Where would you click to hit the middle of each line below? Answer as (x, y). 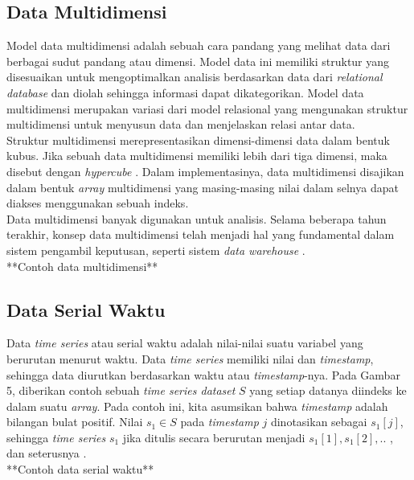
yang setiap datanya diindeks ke (328, 390)
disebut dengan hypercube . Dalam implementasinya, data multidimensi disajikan (205, 171)
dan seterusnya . (47, 453)
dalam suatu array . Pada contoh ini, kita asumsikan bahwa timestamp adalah (197, 406)
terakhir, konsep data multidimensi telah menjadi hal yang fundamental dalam (201, 234)
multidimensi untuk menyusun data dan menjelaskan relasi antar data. (181, 124)
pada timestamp (219, 422)
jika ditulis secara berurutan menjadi (214, 437)
